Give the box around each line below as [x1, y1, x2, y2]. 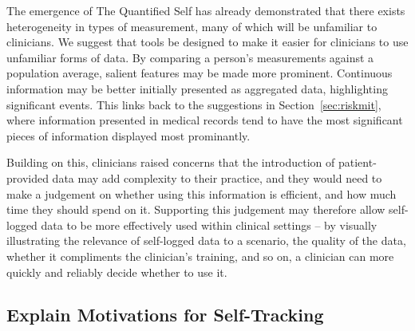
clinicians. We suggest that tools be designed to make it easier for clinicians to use [6, 33, 409, 50]
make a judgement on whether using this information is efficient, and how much [6, 185, 397, 202]
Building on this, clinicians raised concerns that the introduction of [6, 154, 335, 171]
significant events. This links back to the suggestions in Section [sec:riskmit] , [6, 96, 381, 112]
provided [6, 169, 49, 186]
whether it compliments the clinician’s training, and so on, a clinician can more [6, 247, 394, 264]
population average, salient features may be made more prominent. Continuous [6, 65, 393, 81]
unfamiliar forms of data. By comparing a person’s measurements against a [6, 49, 374, 65]
